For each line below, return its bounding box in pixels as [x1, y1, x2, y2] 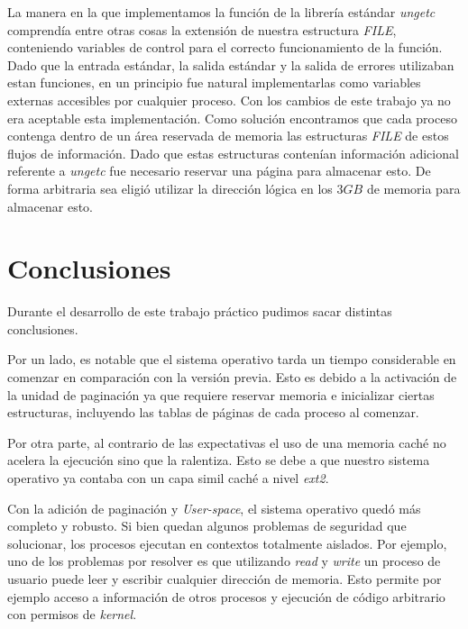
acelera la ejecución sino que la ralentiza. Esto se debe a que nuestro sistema [7, 451, 430, 469]
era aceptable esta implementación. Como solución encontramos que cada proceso [7, 108, 457, 127]
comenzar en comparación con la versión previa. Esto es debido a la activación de [7, 368, 457, 387]
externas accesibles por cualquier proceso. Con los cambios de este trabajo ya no [7, 90, 451, 109]
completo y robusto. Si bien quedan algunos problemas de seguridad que [7, 516, 407, 535]
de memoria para [366, 178, 461, 197]
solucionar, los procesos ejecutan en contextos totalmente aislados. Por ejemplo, [7, 533, 447, 552]
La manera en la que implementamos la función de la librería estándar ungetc [7, 3, 436, 21]
